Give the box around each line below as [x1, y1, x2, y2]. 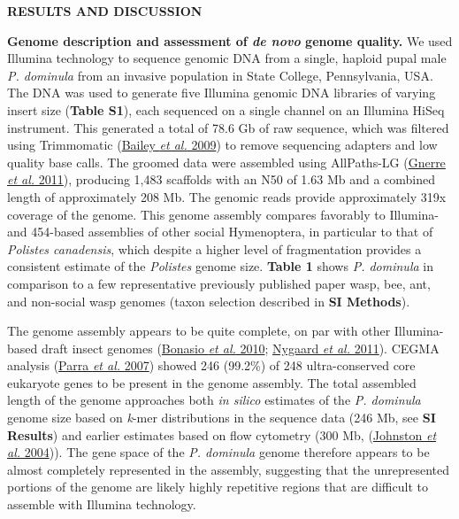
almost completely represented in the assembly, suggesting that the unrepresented [7, 460, 449, 478]
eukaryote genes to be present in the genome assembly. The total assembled [7, 373, 417, 391]
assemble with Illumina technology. [7, 495, 196, 514]
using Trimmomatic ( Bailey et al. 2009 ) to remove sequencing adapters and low [7, 136, 438, 154]
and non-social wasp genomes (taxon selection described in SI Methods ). [7, 291, 410, 310]
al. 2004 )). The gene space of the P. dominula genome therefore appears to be [7, 443, 430, 461]
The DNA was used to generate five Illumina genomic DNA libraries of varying [7, 83, 436, 102]
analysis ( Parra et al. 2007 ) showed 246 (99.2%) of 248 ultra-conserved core [7, 356, 416, 375]
